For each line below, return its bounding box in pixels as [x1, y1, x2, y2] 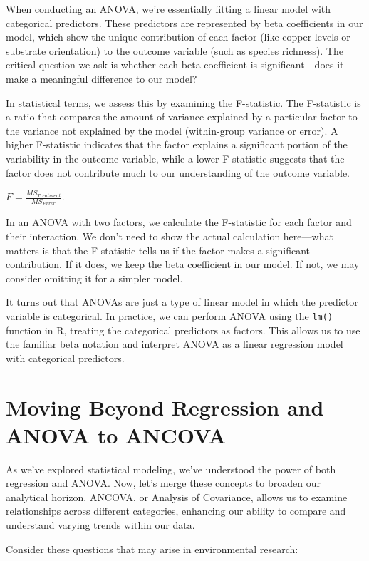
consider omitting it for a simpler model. [6, 270, 183, 285]
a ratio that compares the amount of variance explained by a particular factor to [6, 109, 358, 124]
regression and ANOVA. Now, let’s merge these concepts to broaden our [6, 475, 321, 490]
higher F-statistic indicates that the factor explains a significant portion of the [6, 137, 348, 152]
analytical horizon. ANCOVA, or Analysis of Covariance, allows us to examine [6, 489, 348, 504]
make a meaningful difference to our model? [6, 71, 197, 86]
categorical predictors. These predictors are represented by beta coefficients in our [6, 15, 363, 30]
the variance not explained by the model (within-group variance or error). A [6, 123, 338, 138]
